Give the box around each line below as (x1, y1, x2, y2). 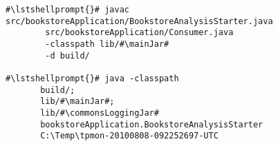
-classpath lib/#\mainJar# (45, 39, 169, 49)
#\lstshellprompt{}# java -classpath (6, 73, 179, 83)
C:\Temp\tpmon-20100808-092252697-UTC (40, 131, 219, 141)
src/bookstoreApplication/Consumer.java (45, 28, 234, 38)
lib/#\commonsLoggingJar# (40, 107, 159, 118)
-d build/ (45, 50, 90, 61)
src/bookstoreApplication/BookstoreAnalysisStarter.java (6, 16, 273, 26)
